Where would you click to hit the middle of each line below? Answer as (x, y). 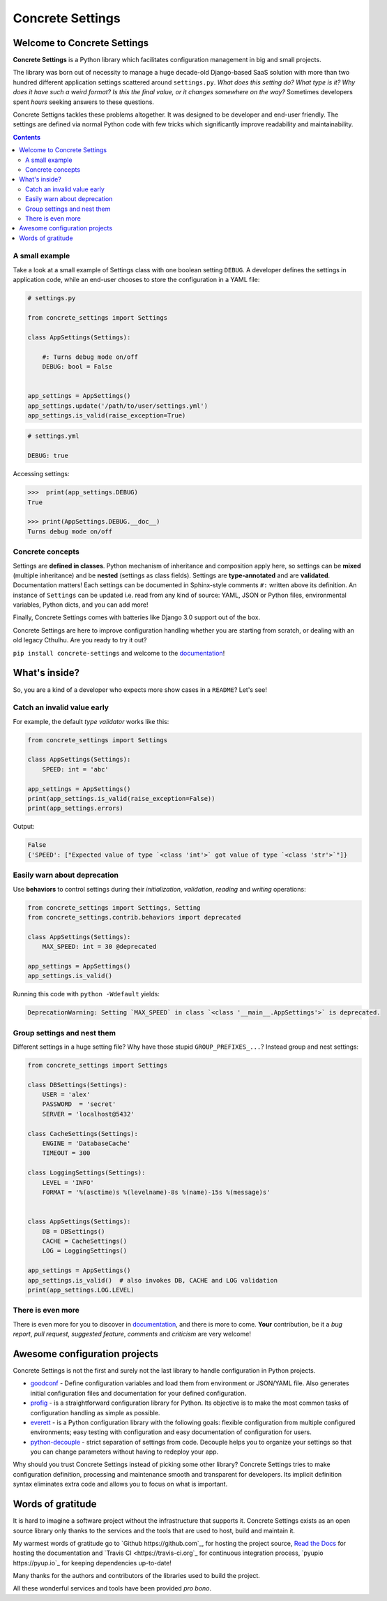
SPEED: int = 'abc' (76, 769)
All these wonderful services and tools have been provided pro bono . (112, 1588)
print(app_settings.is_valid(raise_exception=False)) (121, 799)
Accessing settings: (41, 474)
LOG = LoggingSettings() (85, 1251)
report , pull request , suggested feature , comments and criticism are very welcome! (132, 1334)
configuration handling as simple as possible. (95, 1412)
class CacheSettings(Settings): (83, 1134)
